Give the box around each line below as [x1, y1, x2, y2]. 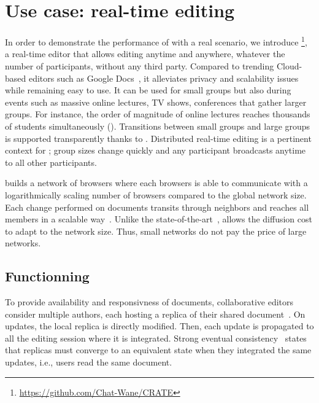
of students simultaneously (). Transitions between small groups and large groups [5, 119, 310, 132]
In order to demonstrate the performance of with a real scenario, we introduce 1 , [5, 34, 307, 48]
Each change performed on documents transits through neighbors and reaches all [5, 200, 309, 213]
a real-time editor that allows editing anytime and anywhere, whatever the [5, 47, 285, 60]
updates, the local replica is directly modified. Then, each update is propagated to [5, 319, 314, 332]
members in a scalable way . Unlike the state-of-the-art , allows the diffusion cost [5, 213, 312, 225]
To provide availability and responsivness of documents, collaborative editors [5, 295, 294, 308]
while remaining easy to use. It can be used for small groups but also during [5, 84, 291, 96]
